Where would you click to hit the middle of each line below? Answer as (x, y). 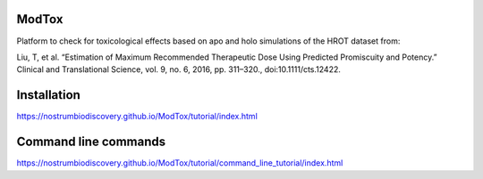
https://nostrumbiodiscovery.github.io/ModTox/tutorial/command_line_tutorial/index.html (180, 163)
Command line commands (91, 142)
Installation (48, 95)
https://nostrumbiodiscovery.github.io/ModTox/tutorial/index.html (137, 117)
